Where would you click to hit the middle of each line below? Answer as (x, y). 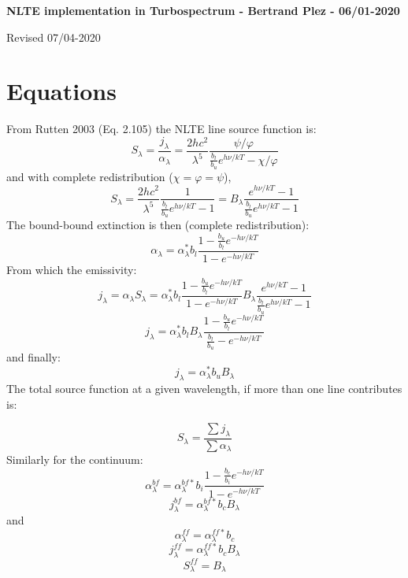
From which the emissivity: (72, 270)
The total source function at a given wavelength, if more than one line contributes (204, 388)
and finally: (33, 357)
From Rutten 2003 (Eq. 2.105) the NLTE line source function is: (161, 129)
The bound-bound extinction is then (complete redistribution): (158, 225)
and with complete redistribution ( (90, 176)
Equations (61, 91)
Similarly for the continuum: (75, 459)
